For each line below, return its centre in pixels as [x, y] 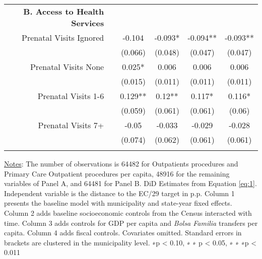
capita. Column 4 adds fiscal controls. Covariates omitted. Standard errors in [123, 233]
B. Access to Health [64, 11]
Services [88, 23]
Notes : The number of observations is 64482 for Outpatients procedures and [121, 163]
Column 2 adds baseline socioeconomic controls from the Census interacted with [128, 212]
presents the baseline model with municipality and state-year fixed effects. [118, 203]
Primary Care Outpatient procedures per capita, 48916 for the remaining [117, 173]
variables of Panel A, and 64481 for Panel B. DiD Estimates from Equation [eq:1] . [130, 183]
